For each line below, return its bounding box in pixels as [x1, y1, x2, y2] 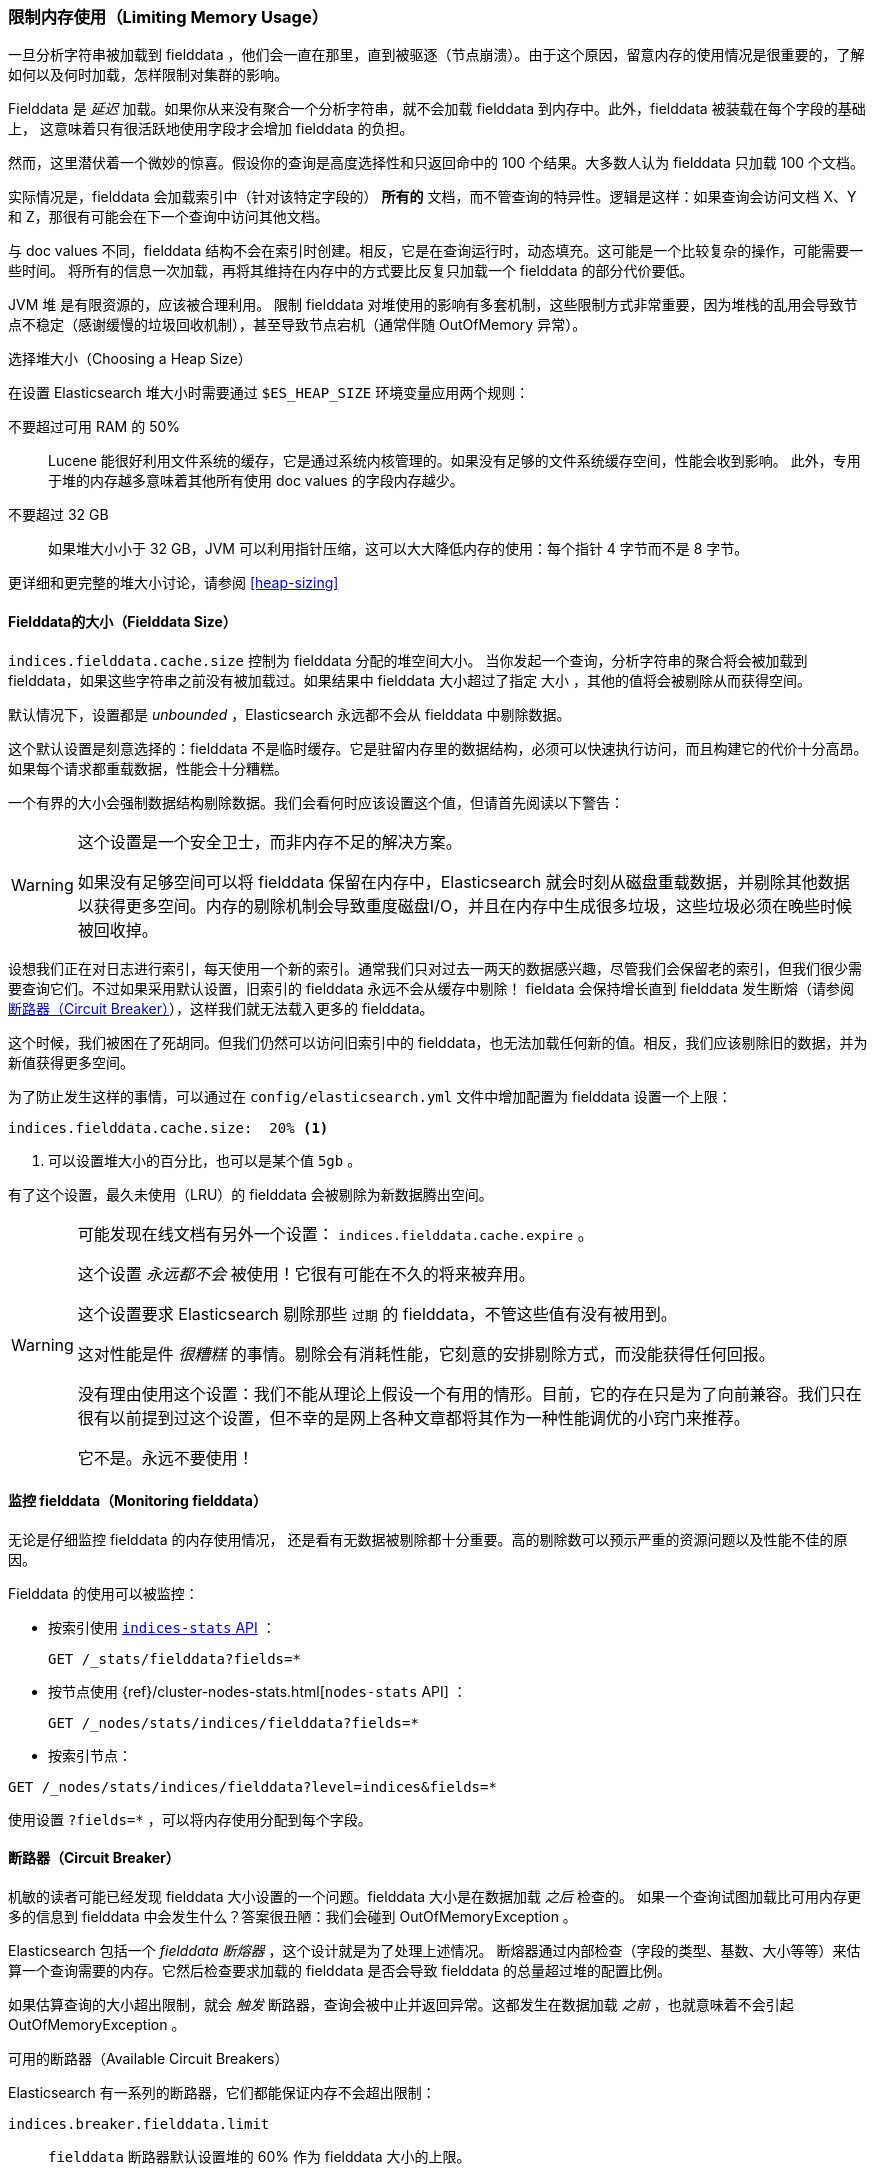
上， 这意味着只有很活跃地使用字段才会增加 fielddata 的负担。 [8, 120, 414, 138]
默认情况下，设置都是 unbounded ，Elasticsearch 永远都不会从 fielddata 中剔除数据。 [8, 705, 571, 723]
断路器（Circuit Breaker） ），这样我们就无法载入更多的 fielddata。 [8, 999, 434, 1017]
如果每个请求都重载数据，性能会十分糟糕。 [8, 759, 288, 777]
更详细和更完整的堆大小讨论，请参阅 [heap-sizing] [8, 574, 339, 592]
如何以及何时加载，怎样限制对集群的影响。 [8, 66, 288, 84]
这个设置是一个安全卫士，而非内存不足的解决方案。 [77, 831, 462, 852]
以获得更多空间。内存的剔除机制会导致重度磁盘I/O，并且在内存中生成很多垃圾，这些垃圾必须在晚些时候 [77, 895, 853, 916]
